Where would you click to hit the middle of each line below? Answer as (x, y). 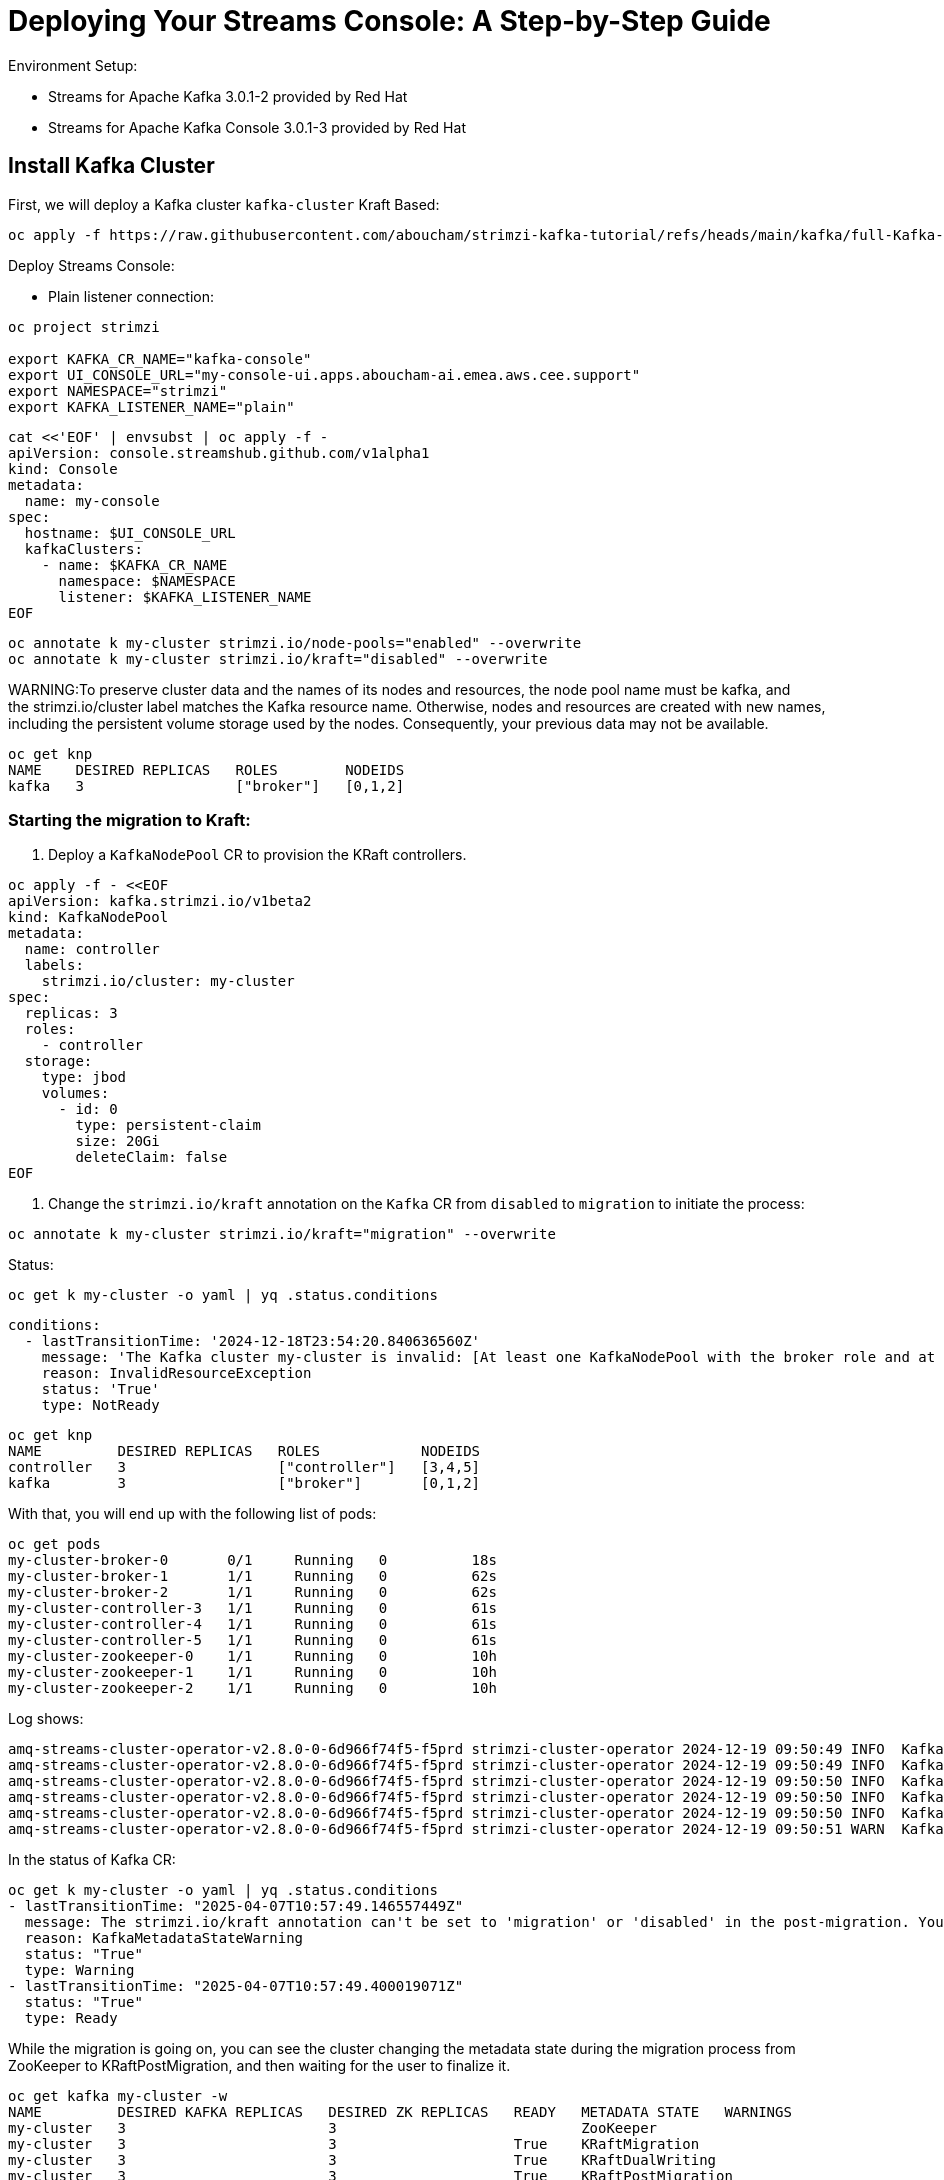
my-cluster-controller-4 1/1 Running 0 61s (252, 1624)
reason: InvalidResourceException (176, 1373)
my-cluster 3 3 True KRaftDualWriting (362, 2160)
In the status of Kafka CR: (92, 1860)
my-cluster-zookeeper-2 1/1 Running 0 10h (252, 1688)
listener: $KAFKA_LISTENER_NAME (185, 596)
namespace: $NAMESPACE (147, 580)
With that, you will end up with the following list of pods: (192, 1514)
